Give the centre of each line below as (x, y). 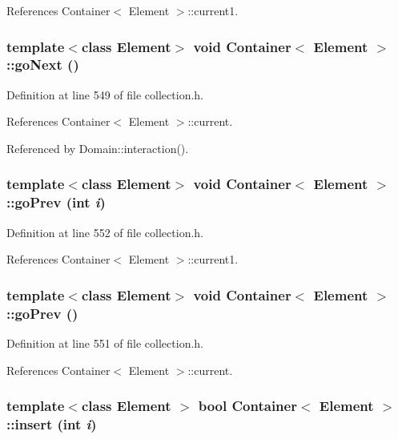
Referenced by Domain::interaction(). (98, 148)
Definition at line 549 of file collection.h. (105, 94)
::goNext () (43, 64)
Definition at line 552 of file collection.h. (105, 232)
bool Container (247, 406)
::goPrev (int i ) (56, 202)
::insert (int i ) (52, 424)
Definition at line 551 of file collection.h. (105, 342)
